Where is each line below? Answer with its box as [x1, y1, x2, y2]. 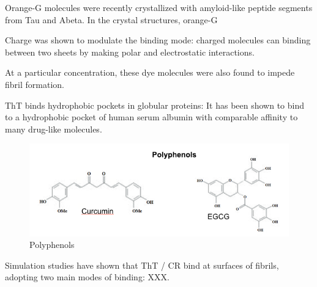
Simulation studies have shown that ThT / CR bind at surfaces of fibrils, [5, 258, 279, 271]
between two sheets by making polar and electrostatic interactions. [5, 45, 255, 58]
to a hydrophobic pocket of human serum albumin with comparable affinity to [5, 111, 298, 123]
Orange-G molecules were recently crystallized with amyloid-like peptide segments [5, 1, 313, 13]
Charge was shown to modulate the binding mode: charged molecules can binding [5, 34, 311, 46]
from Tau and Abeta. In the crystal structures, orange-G [5, 13, 218, 26]
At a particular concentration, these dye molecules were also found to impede [5, 66, 295, 79]
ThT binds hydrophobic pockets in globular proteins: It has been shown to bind [5, 98, 305, 111]
